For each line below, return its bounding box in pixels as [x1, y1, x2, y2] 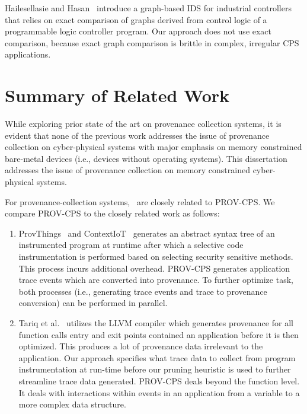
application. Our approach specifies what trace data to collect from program [18, 351, 296, 364]
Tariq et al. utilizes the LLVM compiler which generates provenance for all [18, 317, 293, 329]
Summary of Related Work [5, 83, 230, 107]
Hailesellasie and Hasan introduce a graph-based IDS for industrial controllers [5, 2, 292, 14]
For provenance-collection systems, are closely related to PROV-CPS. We [5, 195, 275, 208]
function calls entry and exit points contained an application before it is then [18, 328, 299, 340]
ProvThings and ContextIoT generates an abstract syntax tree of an [18, 227, 275, 239]
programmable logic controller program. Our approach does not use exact [5, 25, 272, 37]
